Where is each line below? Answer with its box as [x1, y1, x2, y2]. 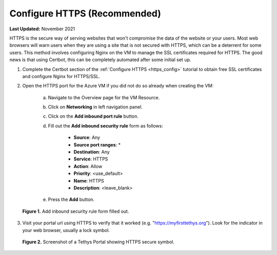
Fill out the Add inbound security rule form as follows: [48, 122, 164, 129]
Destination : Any [73, 149, 110, 155]
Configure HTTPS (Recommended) [9, 8, 162, 19]
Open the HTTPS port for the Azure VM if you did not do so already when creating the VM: [22, 83, 214, 89]
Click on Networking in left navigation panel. [48, 104, 143, 110]
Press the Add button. [48, 196, 95, 203]
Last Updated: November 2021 [9, 26, 75, 32]
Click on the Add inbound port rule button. [48, 113, 138, 119]
